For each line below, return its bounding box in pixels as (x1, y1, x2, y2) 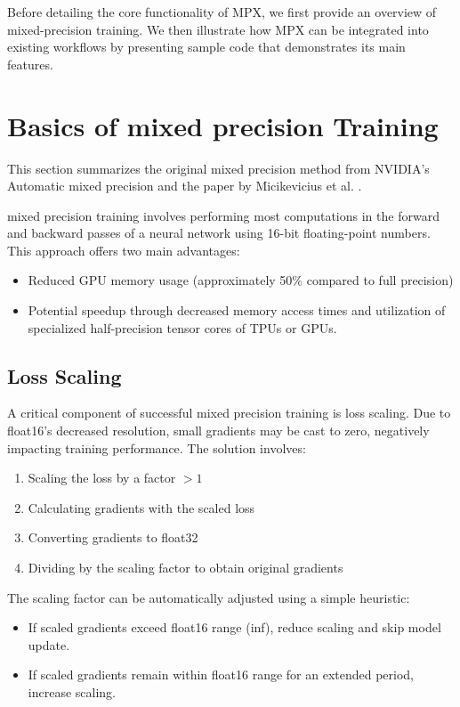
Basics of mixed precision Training (7, 107, 439, 143)
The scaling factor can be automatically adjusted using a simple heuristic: (7, 588, 410, 606)
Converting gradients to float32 (28, 528, 198, 547)
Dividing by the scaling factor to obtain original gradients (28, 558, 343, 577)
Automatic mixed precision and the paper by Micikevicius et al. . (7, 176, 362, 195)
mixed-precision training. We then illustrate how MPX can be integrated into (7, 20, 429, 38)
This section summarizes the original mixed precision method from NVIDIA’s (7, 158, 430, 177)
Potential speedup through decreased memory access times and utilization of (28, 301, 446, 320)
